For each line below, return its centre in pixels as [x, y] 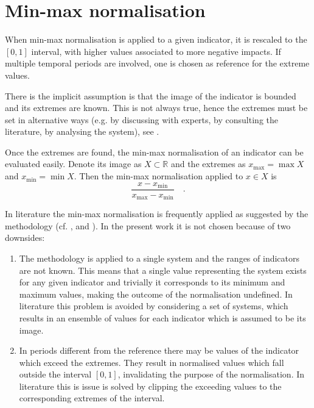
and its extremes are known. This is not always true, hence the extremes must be [156, 108]
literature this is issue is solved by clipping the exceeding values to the [150, 386]
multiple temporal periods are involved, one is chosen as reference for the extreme [157, 63]
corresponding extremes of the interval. [92, 398]
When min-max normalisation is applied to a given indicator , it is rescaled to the [156, 39]
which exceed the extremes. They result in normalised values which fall [152, 362]
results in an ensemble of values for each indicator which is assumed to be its [162, 317]
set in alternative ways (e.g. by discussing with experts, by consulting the [141, 119]
